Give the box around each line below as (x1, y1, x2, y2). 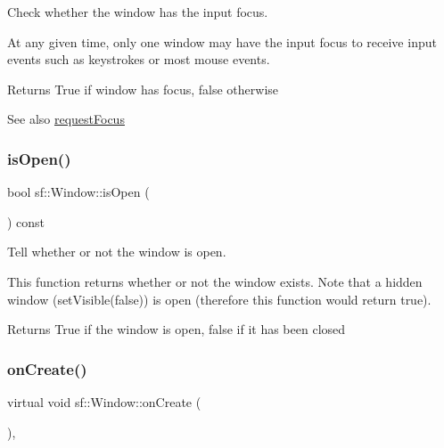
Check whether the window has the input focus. (7, 3, 268, 20)
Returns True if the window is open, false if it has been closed (7, 320, 346, 338)
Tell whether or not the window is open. (7, 242, 226, 261)
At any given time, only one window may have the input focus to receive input (7, 32, 437, 51)
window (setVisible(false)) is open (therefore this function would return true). (7, 289, 432, 308)
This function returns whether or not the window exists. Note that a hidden (7, 272, 423, 290)
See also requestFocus (7, 110, 125, 128)
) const (7, 212, 45, 231)
